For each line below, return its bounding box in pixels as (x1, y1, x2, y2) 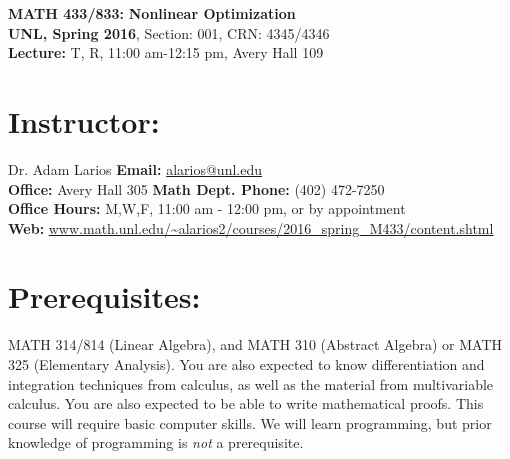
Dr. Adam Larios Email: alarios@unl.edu (8, 158, 262, 179)
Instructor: (8, 100, 160, 141)
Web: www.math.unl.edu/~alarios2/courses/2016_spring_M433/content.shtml (8, 217, 494, 238)
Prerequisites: (8, 276, 201, 317)
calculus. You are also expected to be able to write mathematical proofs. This (8, 393, 484, 414)
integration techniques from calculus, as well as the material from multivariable (8, 373, 494, 394)
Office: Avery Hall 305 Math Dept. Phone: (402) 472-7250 (8, 178, 385, 199)
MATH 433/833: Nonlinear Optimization (8, 3, 296, 23)
